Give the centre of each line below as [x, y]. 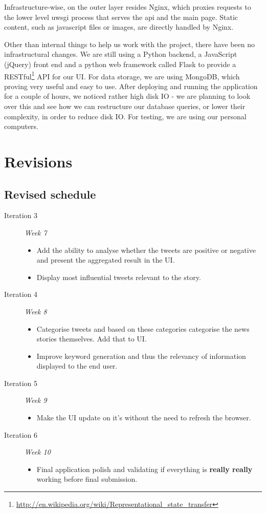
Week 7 [36, 232]
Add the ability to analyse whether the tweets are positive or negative [146, 250]
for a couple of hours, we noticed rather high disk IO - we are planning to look [127, 96]
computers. [21, 126]
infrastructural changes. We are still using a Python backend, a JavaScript [121, 54]
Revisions [38, 161]
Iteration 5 [21, 383]
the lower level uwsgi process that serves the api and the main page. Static [121, 17]
